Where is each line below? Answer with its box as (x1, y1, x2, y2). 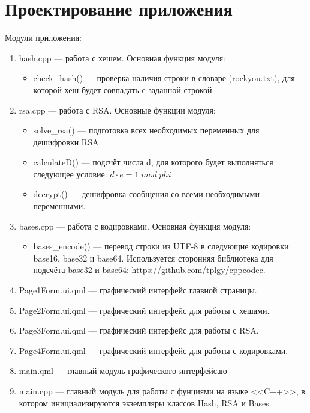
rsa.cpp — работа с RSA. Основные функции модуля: (19, 103, 216, 116)
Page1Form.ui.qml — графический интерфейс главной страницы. (19, 284, 257, 296)
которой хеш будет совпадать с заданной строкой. (33, 83, 215, 96)
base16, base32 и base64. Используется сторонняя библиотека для (33, 251, 273, 264)
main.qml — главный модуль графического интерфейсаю (19, 364, 227, 377)
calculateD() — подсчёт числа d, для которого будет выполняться (33, 156, 273, 168)
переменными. (33, 200, 86, 212)
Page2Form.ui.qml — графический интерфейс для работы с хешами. (19, 304, 270, 316)
